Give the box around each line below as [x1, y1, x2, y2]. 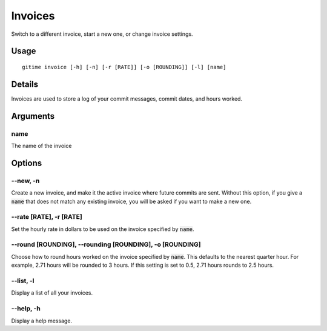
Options [11, 158, 42, 168]
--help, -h [11, 304, 41, 313]
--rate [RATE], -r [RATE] [11, 213, 83, 221]
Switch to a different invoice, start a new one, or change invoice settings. [11, 30, 193, 38]
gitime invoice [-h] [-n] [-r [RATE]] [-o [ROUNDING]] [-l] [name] [22, 64, 226, 70]
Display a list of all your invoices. [11, 289, 93, 296]
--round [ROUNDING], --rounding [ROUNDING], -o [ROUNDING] [11, 240, 201, 249]
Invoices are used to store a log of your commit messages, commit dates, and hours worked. [11, 95, 242, 102]
